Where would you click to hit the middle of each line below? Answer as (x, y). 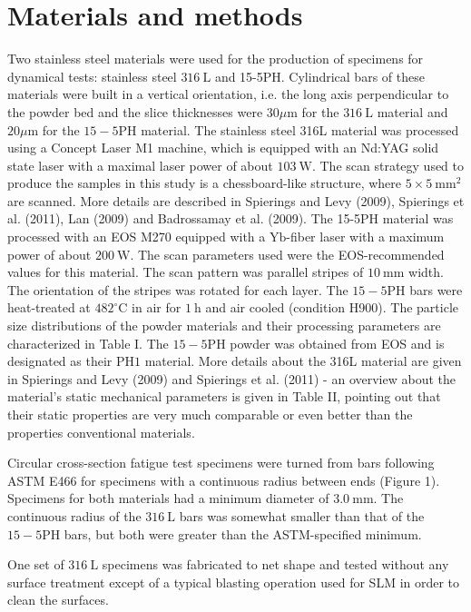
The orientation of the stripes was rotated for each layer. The (178, 289)
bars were (436, 289)
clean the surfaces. (58, 600)
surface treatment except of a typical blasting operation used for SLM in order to (234, 582)
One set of (36, 564)
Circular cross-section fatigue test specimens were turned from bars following (221, 463)
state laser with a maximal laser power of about (140, 165)
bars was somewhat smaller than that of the (302, 515)
